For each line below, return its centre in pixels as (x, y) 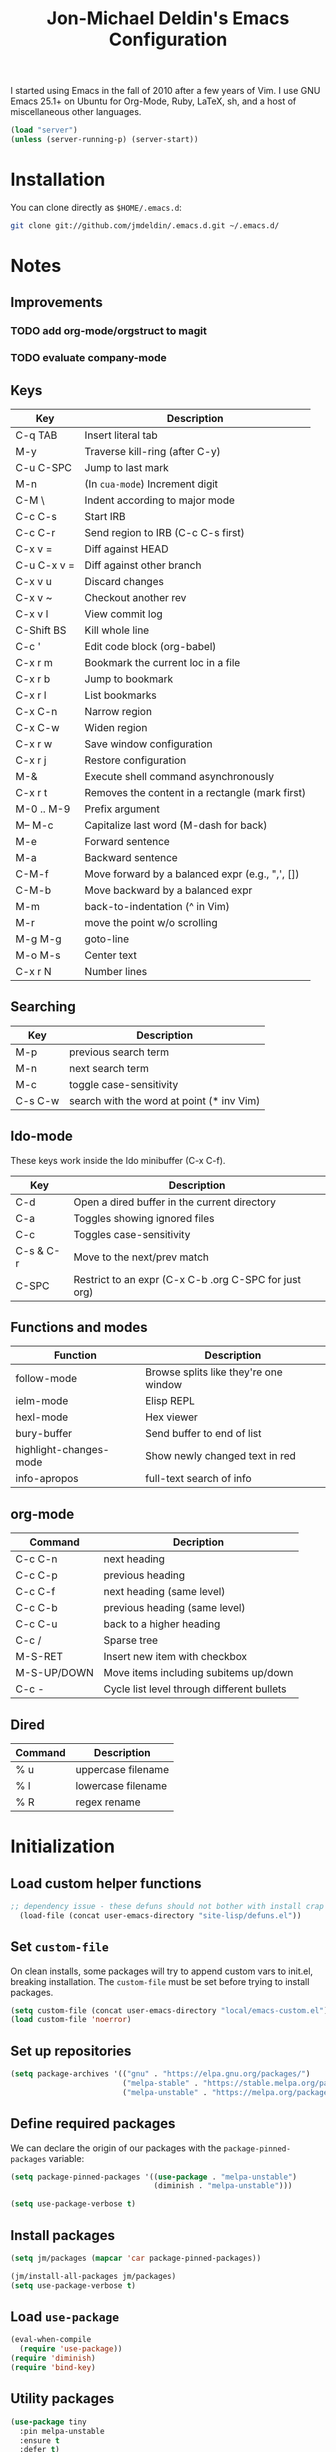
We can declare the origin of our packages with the (116, 2148)
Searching (43, 1007)
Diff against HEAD (126, 549)
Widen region (116, 727)
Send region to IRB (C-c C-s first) (164, 532)
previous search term (119, 1052)
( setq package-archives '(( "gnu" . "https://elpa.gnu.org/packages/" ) (160, 2074)
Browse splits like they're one (213, 1372)
